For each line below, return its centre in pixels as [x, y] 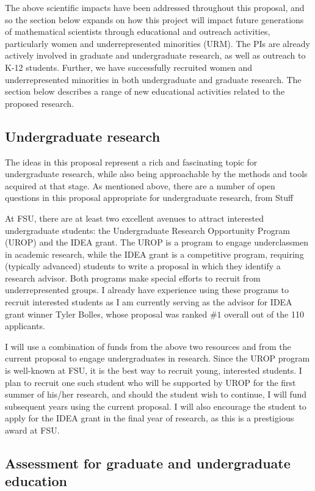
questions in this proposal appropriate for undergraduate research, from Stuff [149, 198]
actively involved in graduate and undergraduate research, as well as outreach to [155, 55]
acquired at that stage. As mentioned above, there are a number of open [140, 185]
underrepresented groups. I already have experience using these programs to [147, 290]
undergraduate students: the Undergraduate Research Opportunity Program [147, 230]
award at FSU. [32, 430]
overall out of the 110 [264, 314]
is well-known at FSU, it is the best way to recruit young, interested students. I [154, 370]
